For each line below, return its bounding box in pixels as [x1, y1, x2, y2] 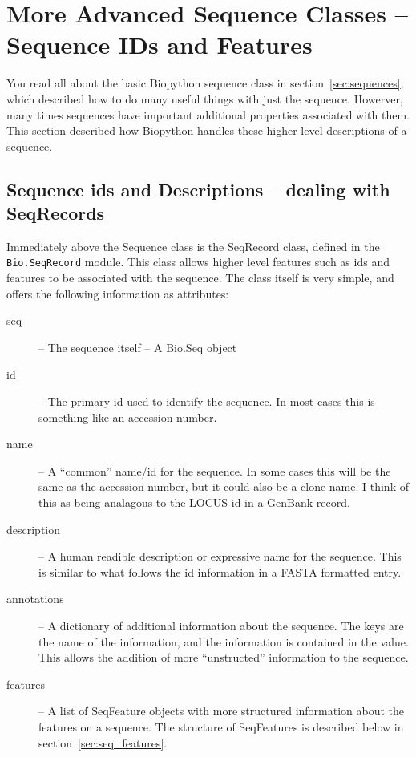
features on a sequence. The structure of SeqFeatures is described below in [38, 719, 404, 735]
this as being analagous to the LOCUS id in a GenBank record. [38, 494, 350, 511]
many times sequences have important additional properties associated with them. [6, 106, 410, 123]
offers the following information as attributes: [6, 285, 229, 302]
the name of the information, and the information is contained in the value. [38, 633, 409, 650]
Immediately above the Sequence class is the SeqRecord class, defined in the [6, 237, 380, 254]
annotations [6, 590, 64, 607]
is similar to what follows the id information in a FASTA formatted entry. [38, 563, 402, 580]
